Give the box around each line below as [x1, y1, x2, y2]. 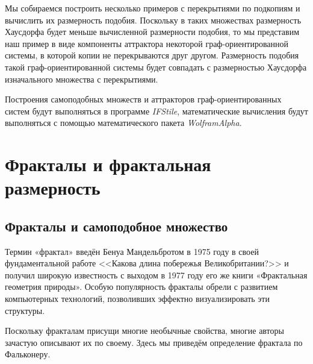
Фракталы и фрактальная [5, 152, 211, 177]
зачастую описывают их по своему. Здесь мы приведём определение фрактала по [5, 336, 303, 348]
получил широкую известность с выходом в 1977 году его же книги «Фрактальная [5, 268, 308, 281]
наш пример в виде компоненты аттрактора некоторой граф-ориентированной [5, 37, 289, 49]
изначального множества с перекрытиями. [5, 72, 158, 85]
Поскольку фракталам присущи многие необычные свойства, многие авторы [5, 324, 284, 337]
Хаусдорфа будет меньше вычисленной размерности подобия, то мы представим [5, 25, 300, 38]
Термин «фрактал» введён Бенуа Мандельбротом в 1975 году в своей [5, 245, 259, 257]
